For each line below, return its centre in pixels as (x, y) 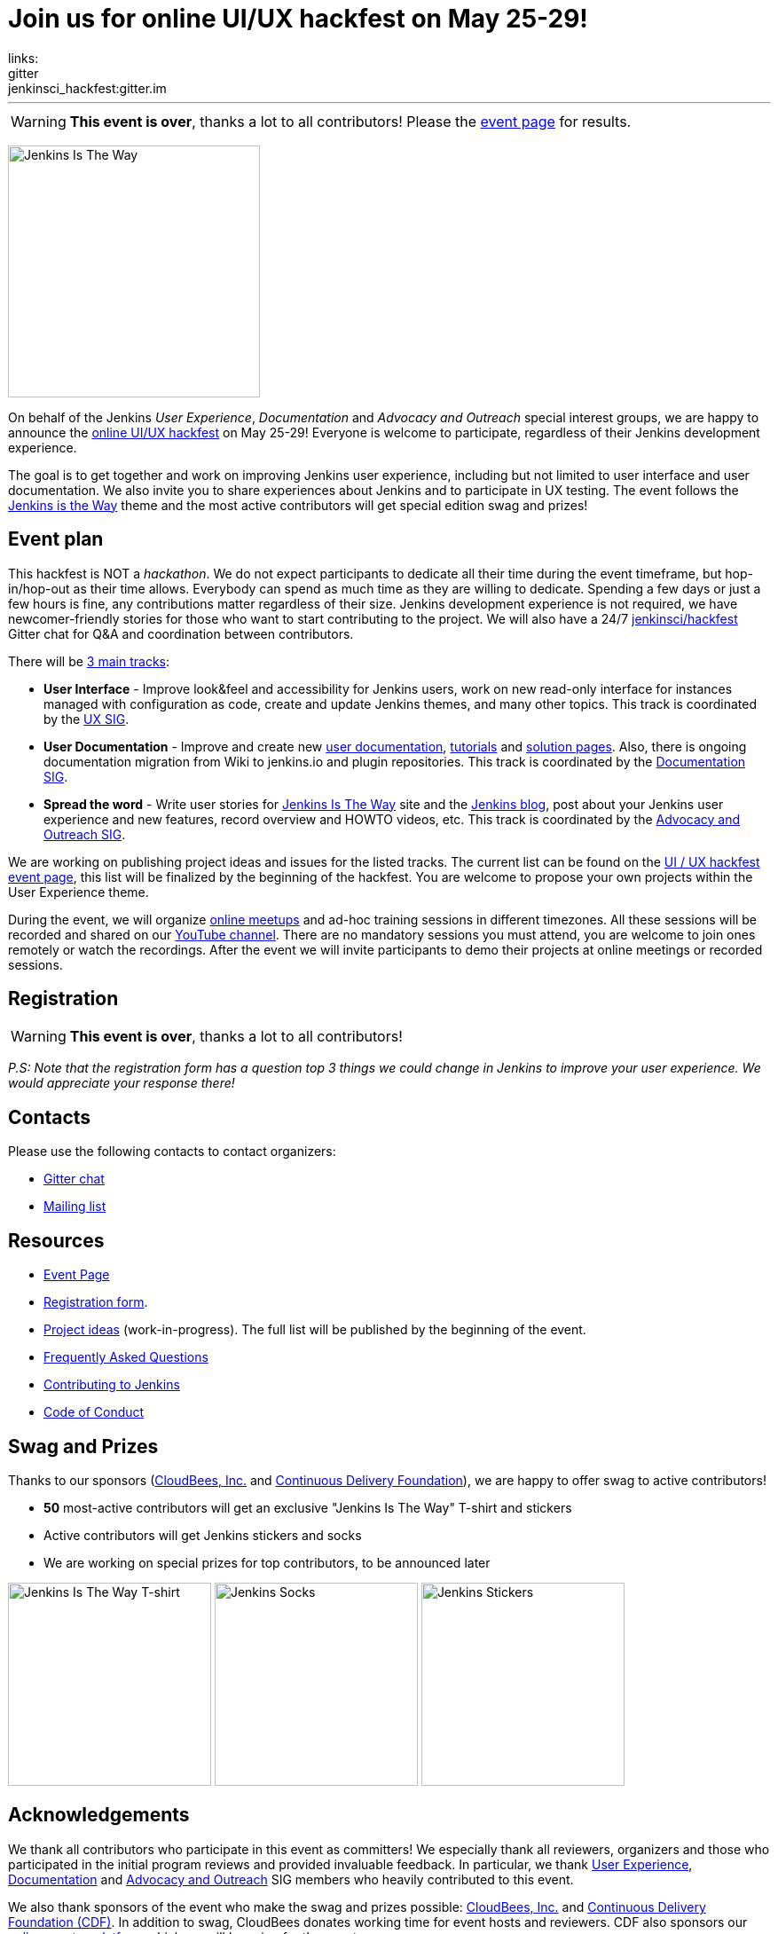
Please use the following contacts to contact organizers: (172, 1152)
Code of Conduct (94, 1412)
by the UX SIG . (86, 719)
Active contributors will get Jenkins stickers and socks (203, 1535)
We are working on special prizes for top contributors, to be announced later (267, 1562)
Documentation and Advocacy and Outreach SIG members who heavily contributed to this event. (291, 1879)
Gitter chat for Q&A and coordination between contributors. (181, 633)
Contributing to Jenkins (112, 1385)
